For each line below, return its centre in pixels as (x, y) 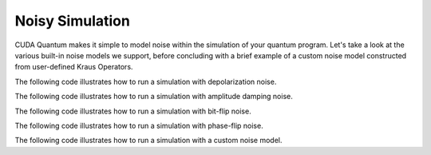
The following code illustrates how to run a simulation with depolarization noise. (146, 81)
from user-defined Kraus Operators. (74, 67)
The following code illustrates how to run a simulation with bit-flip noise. (133, 111)
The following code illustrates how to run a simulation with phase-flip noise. (139, 125)
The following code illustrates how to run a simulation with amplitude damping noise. (154, 97)
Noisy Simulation (73, 21)
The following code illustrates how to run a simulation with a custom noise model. (148, 141)
